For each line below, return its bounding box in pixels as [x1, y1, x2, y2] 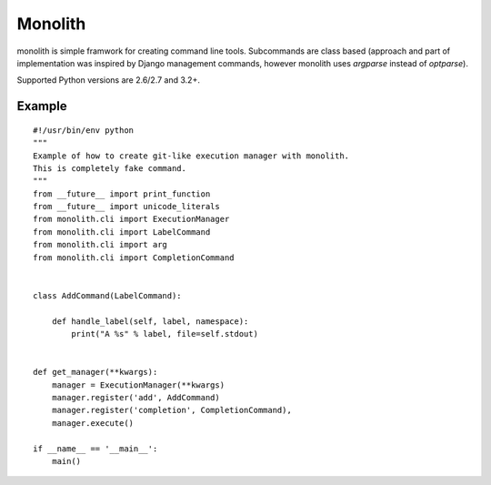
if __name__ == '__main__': [33, 443, 158, 454]
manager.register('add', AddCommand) [51, 392, 220, 402]
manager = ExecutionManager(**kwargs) [51, 379, 225, 390]
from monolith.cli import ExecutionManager [33, 214, 230, 225]
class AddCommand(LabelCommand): [33, 290, 182, 300]
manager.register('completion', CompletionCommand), [51, 405, 293, 416]
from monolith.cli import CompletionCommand [33, 252, 235, 263]
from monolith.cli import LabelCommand [33, 227, 211, 237]
